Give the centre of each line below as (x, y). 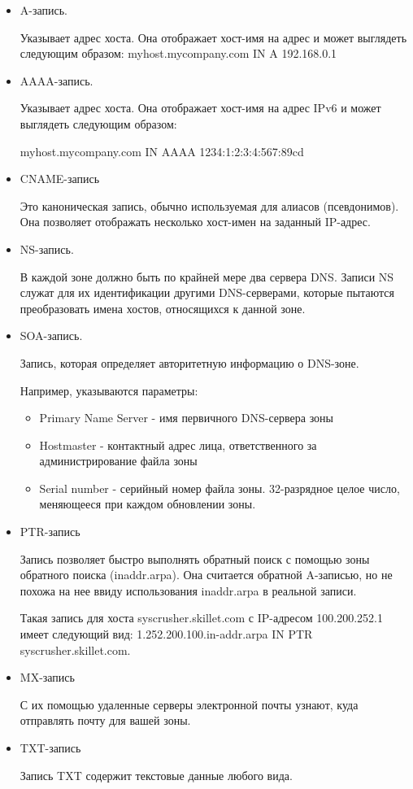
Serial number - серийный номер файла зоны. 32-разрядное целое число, (220, 488)
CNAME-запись (60, 179)
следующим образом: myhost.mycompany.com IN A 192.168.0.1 (178, 53)
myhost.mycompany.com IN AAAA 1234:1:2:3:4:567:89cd (162, 151)
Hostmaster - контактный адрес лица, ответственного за (178, 445)
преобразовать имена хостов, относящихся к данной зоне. (163, 308)
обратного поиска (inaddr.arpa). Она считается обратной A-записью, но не (206, 575)
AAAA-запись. (57, 80)
